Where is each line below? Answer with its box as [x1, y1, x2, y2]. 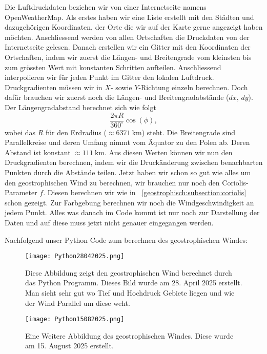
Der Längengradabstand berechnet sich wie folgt [5, 101, 156, 112]
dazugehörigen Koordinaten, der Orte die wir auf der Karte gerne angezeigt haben [5, 22, 263, 32]
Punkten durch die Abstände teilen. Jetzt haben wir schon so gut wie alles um [5, 166, 251, 177]
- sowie [110, 81, 132, 92]
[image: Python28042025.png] [25, 253, 125, 260]
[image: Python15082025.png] [25, 316, 125, 323]
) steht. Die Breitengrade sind [141, 127, 235, 137]
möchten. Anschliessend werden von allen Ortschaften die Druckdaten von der [5, 31, 250, 42]
